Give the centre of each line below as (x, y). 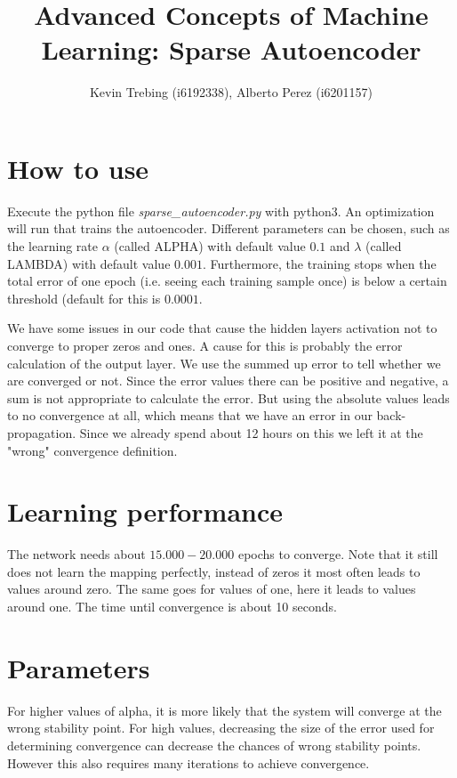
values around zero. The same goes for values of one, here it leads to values (212, 589)
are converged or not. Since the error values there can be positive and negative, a (228, 381)
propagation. (42, 432)
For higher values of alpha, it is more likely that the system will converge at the (224, 710)
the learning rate (52, 246)
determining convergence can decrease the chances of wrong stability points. (214, 745)
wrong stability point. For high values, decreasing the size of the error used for (221, 728)
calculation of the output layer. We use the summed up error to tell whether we (224, 363)
